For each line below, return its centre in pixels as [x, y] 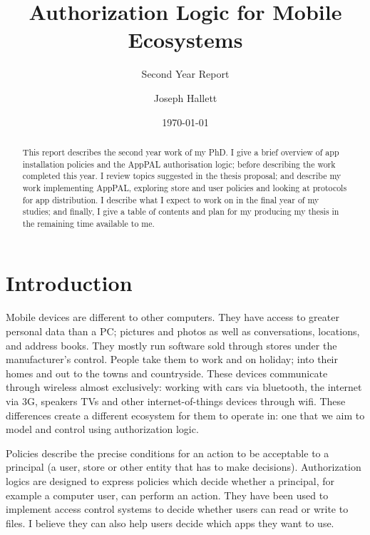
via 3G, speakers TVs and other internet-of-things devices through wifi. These [176, 401]
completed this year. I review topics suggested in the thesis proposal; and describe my [182, 176]
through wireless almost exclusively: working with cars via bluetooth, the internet [184, 387]
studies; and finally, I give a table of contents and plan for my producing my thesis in [181, 212]
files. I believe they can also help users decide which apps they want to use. [170, 523]
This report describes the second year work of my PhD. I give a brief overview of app [181, 152]
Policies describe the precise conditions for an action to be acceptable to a [168, 453]
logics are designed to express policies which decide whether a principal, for [170, 480]
